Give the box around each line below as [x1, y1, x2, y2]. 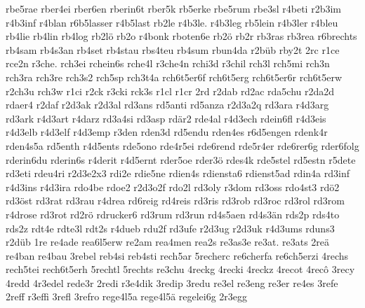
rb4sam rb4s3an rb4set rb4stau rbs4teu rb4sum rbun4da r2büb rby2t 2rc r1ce [6, 42, 340, 57]
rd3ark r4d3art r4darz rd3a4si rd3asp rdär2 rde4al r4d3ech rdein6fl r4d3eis [6, 111, 326, 125]
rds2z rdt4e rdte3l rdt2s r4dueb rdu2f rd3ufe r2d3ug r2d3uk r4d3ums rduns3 [6, 220, 335, 235]
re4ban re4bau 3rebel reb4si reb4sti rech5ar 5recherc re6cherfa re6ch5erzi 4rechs [6, 248, 349, 262]
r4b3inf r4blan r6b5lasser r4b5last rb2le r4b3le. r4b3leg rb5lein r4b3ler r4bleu [6, 15, 338, 29]
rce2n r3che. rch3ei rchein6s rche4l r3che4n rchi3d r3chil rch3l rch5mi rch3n [6, 56, 330, 71]
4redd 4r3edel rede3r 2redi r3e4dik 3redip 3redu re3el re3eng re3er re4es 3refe [6, 275, 338, 290]
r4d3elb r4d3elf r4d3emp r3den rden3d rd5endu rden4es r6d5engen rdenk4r [6, 125, 328, 139]
